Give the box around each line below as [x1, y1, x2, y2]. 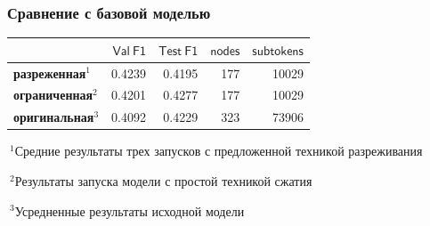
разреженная [13, 63, 86, 82]
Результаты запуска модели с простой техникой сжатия [14, 171, 312, 190]
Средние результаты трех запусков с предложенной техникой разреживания [14, 141, 423, 160]
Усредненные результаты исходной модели [14, 201, 245, 220]
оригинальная [13, 108, 94, 126]
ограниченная [13, 85, 93, 104]
